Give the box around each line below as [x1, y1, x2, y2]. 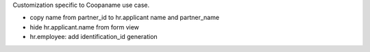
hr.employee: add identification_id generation [29, 33, 158, 41]
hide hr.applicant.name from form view [29, 23, 140, 31]
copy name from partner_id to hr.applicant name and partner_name [29, 14, 219, 22]
